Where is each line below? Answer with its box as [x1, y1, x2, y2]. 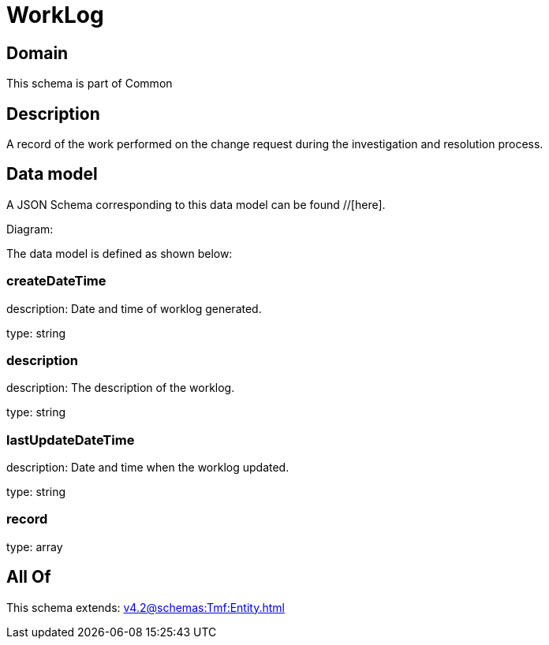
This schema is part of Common [6, 76, 173, 91]
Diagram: [6, 222, 54, 236]
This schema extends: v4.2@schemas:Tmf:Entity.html [6, 600, 285, 614]
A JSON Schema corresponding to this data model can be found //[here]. [6, 197, 386, 211]
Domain [6, 43, 69, 63]
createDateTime [6, 273, 106, 289]
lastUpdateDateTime [6, 431, 135, 448]
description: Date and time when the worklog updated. [6, 460, 289, 475]
